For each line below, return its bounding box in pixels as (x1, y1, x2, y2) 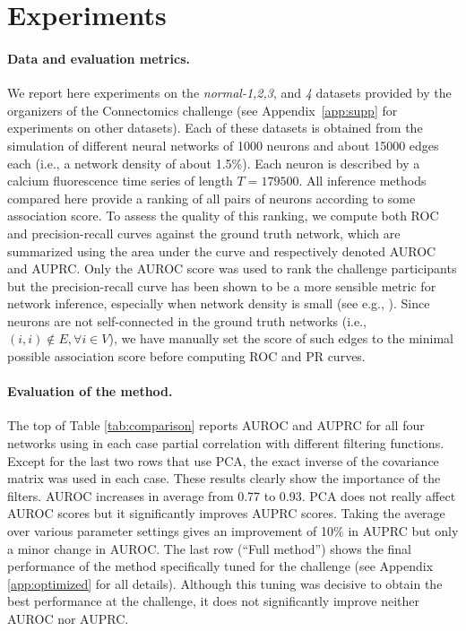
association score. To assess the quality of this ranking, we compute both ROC (7, 206, 439, 225)
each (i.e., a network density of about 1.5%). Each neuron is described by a (7, 153, 420, 172)
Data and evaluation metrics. (7, 48, 190, 67)
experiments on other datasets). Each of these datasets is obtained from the (7, 118, 423, 137)
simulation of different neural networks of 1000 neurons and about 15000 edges (7, 135, 439, 154)
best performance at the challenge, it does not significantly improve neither (7, 592, 420, 610)
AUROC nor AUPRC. (7, 609, 129, 627)
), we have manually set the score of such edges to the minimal (108, 329, 453, 348)
